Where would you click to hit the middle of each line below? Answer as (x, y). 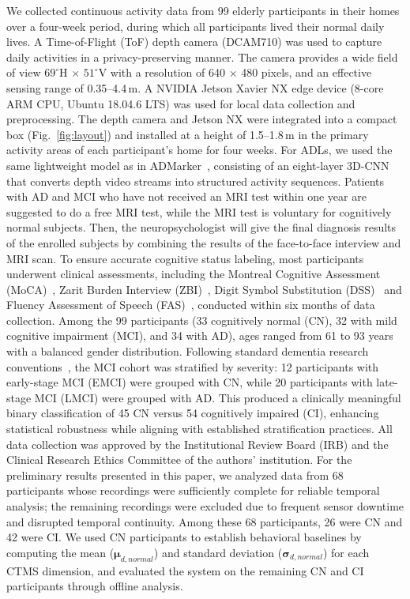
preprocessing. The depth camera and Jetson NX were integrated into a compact (202, 119)
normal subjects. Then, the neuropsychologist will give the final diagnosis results (201, 227)
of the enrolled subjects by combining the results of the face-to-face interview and (204, 242)
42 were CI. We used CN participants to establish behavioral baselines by (184, 537)
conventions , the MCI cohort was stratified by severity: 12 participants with (193, 366)
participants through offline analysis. (95, 586)
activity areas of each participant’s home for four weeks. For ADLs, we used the (199, 150)
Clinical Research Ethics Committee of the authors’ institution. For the (179, 460)
